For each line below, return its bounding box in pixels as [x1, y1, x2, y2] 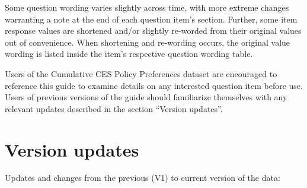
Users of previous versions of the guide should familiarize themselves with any [5, 91, 287, 103]
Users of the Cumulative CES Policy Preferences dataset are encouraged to [5, 67, 277, 79]
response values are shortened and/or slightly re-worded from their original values [5, 24, 302, 37]
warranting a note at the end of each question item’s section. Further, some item [5, 12, 298, 25]
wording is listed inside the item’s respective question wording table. [5, 47, 253, 60]
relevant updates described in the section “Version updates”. [5, 102, 223, 114]
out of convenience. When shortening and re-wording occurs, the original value [5, 36, 290, 48]
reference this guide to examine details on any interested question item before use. [5, 79, 303, 91]
